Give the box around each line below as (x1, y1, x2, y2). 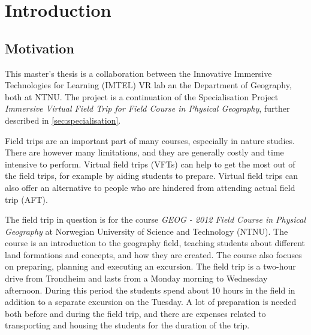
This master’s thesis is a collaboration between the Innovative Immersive (5, 67, 272, 79)
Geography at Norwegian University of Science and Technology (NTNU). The (5, 225, 288, 237)
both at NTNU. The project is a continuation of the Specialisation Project (5, 90, 279, 103)
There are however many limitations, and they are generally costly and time (5, 146, 284, 158)
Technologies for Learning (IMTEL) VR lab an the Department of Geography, (5, 79, 292, 91)
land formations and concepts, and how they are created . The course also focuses (5, 248, 302, 261)
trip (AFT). (5, 193, 48, 205)
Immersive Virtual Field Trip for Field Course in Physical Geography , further (5, 102, 290, 115)
